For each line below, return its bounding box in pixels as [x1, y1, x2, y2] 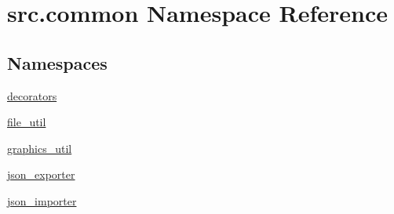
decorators [7, 87, 57, 103]
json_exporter [7, 166, 75, 183]
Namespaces [7, 50, 108, 74]
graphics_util [7, 140, 72, 156]
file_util [7, 114, 46, 130]
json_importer [7, 192, 77, 209]
